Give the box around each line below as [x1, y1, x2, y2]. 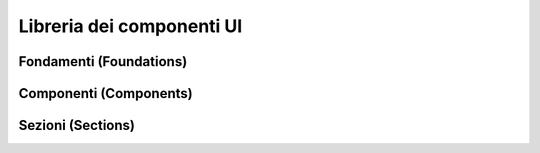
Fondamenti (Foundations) [18, 53, 188, 70]
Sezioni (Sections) [18, 117, 135, 134]
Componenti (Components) [18, 85, 194, 102]
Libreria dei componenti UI [18, 15, 243, 37]
